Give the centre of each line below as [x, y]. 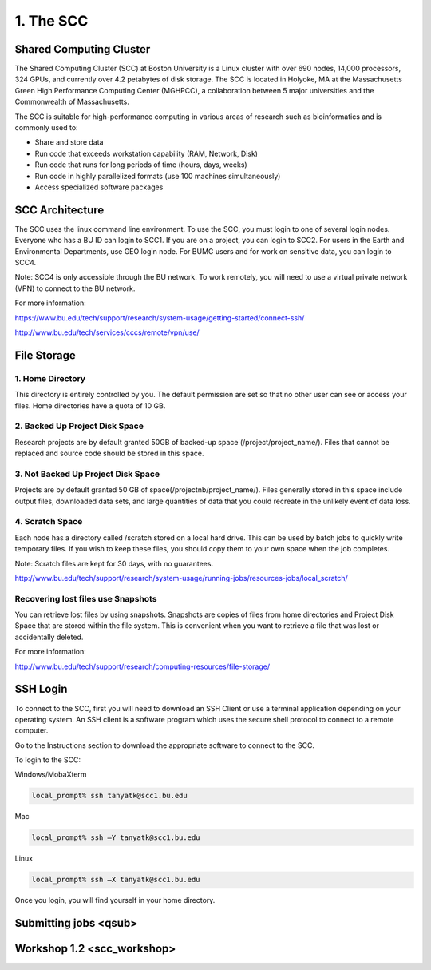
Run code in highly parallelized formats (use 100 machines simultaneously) [158, 176]
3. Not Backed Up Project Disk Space [87, 474]
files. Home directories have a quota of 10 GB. [90, 405]
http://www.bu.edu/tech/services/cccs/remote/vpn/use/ [107, 332]
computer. [32, 730]
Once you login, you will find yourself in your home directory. [115, 900]
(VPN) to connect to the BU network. [75, 288]
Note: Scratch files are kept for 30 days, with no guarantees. [114, 563]
